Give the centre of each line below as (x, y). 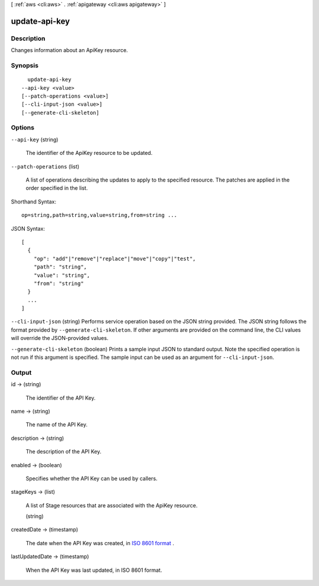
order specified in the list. (57, 188)
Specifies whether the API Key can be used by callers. (92, 478)
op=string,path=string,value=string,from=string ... (99, 215)
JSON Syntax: (28, 228)
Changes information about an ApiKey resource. (69, 50)
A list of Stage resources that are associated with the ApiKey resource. (112, 505)
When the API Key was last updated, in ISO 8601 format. (94, 570)
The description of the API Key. (64, 452)
